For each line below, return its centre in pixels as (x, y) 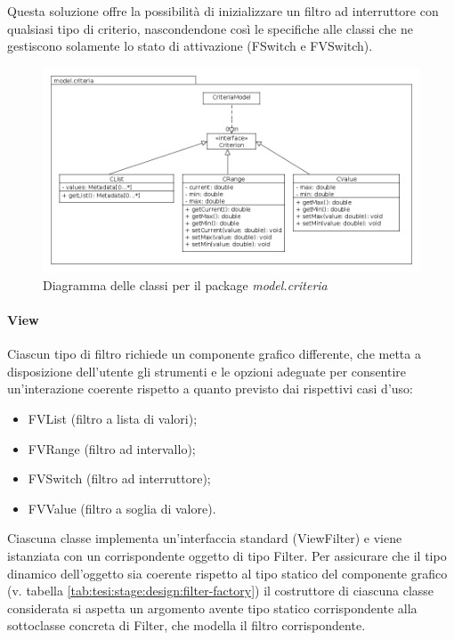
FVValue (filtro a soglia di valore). (122, 508)
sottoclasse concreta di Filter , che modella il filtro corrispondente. (186, 625)
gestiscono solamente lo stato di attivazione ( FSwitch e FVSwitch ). (190, 46)
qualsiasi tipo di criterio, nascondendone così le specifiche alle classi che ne (210, 28)
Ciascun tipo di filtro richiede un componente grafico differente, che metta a (214, 354)
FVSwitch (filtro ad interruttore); (119, 478)
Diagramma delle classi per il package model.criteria (185, 284)
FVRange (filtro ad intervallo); (112, 448)
